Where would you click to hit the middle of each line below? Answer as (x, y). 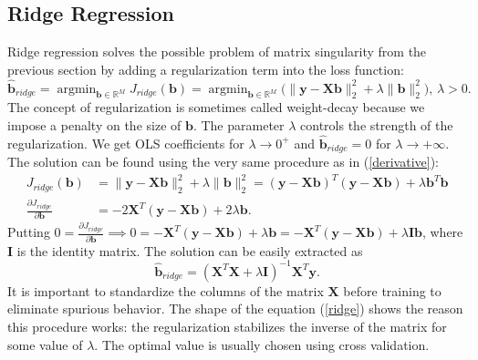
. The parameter (239, 125)
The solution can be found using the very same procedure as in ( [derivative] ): (223, 162)
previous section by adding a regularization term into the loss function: (206, 69)
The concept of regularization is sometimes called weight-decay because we (216, 107)
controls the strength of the (377, 125)
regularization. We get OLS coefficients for (126, 143)
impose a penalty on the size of (94, 125)
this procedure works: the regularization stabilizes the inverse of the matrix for (227, 327)
